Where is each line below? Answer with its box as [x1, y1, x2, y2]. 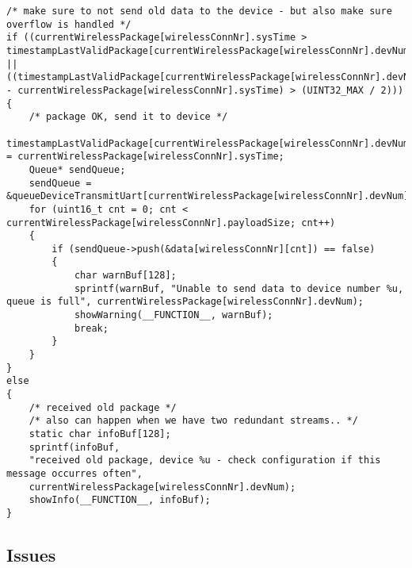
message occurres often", [6, 467, 143, 479]
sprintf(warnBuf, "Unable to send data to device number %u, [74, 282, 404, 294]
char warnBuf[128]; [74, 270, 177, 282]
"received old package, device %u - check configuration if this [29, 455, 381, 466]
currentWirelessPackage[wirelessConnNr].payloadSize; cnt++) [6, 217, 336, 228]
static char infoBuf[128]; [29, 428, 171, 439]
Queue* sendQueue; [29, 163, 126, 175]
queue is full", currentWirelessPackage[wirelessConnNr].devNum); [6, 296, 364, 308]
